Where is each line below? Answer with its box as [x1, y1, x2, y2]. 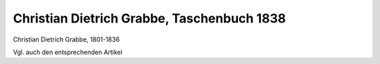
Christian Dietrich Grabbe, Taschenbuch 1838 [13, 11, 286, 26]
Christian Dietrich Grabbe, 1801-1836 [13, 35, 120, 44]
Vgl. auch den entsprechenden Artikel [13, 48, 122, 56]
